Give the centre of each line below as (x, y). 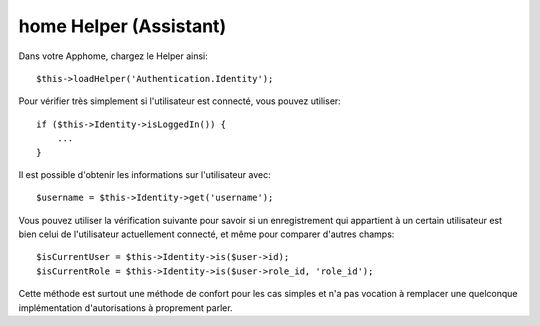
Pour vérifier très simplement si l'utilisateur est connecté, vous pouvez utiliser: (180, 101)
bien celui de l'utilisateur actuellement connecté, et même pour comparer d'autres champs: (206, 234)
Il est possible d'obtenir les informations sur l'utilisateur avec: (144, 174)
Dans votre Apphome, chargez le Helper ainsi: (113, 56)
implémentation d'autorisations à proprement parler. (126, 307)
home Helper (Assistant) (122, 26)
